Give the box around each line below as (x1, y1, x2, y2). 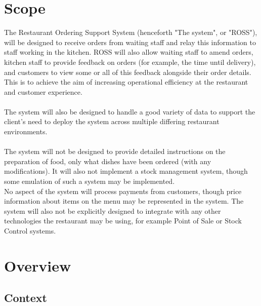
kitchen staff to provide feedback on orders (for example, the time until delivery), (4, 56, 256, 67)
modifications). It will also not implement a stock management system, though (4, 166, 248, 176)
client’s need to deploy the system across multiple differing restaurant (4, 116, 220, 127)
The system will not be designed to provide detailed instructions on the (4, 146, 226, 157)
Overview (4, 255, 71, 276)
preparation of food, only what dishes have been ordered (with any (4, 156, 211, 166)
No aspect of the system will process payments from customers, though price (4, 185, 242, 196)
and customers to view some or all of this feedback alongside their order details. (4, 66, 251, 77)
